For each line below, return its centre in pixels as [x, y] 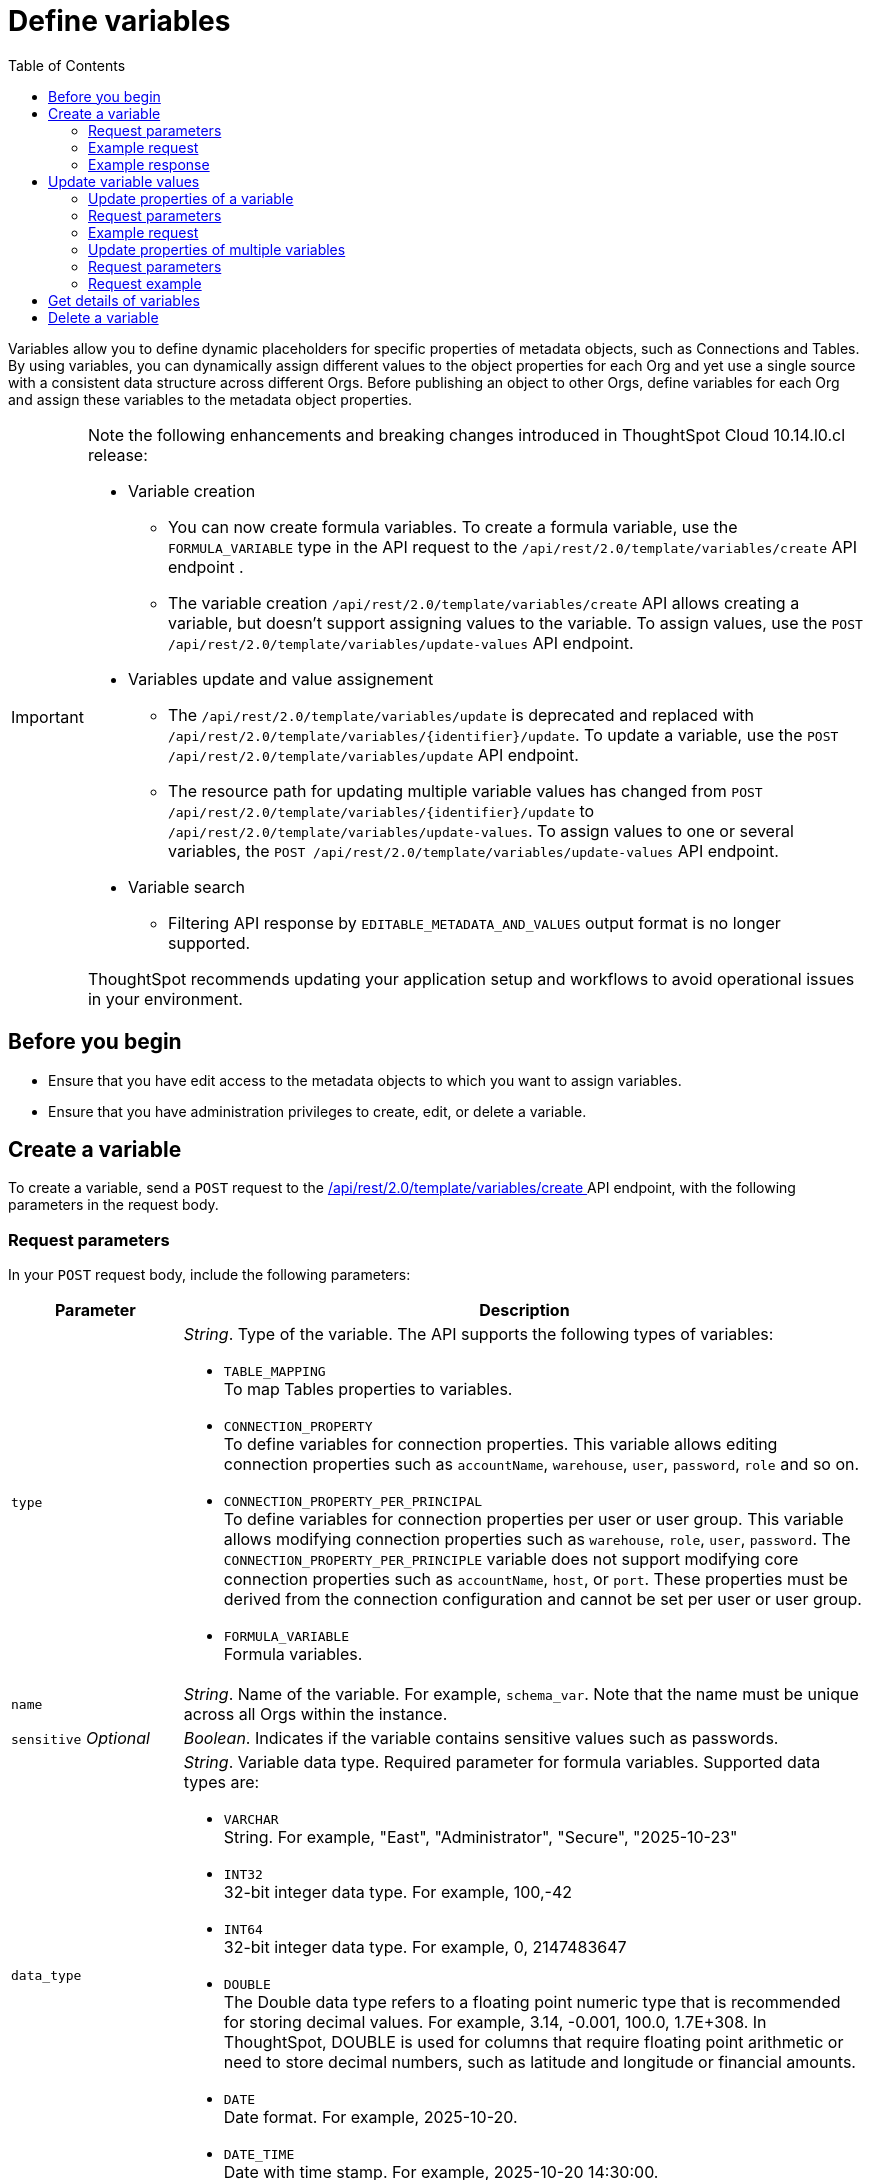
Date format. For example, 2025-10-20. [370, 2117]
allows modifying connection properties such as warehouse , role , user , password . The [537, 1539]
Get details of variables [124, 300]
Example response [149, 164]
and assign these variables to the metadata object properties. [210, 399]
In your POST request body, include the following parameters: [209, 1275]
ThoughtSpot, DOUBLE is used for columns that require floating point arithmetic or [533, 2042]
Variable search [186, 886]
